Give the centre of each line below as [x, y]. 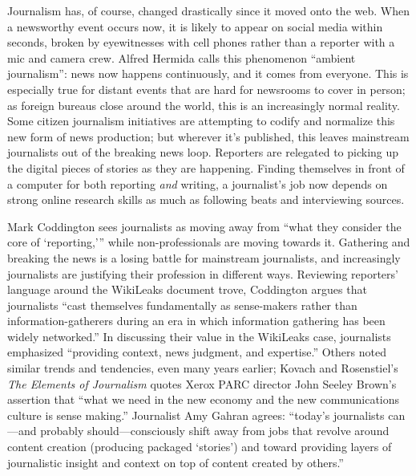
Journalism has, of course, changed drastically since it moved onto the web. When [208, 10]
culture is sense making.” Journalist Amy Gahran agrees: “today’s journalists [196, 415]
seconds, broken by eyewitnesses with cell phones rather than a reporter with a [201, 42]
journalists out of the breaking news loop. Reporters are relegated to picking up [203, 152]
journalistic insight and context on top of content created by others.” [176, 462]
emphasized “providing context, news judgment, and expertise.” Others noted [197, 352]
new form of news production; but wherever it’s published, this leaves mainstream [208, 136]
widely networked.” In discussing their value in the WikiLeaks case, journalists [199, 336]
